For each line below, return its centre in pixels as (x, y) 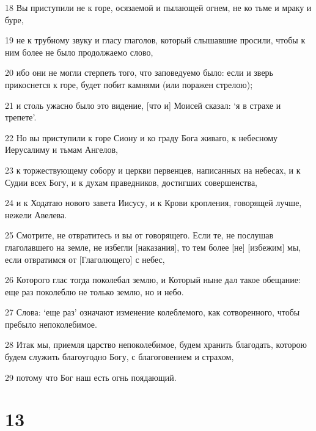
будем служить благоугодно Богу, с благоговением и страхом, (119, 357)
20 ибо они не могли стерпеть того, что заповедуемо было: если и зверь (139, 72)
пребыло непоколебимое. (51, 324)
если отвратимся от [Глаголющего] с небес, (85, 259)
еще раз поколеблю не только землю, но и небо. (94, 291)
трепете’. (21, 117)
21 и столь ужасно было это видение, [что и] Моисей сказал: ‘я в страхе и (143, 105)
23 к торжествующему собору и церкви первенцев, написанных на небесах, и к (153, 170)
